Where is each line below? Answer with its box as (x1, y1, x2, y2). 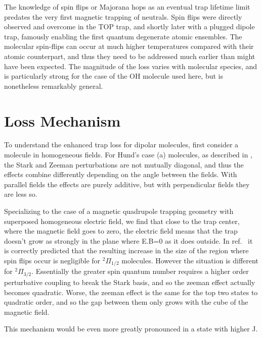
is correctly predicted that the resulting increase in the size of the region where (4, 245, 249, 256)
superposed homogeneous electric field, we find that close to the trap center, (4, 215, 240, 226)
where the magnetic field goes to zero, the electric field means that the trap (4, 226, 238, 236)
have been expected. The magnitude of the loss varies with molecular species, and (4, 61, 257, 71)
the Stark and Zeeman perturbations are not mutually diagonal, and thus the (4, 159, 244, 170)
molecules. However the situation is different (121, 255, 258, 265)
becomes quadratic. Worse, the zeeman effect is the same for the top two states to (4, 287, 258, 297)
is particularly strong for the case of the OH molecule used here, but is (4, 71, 224, 81)
